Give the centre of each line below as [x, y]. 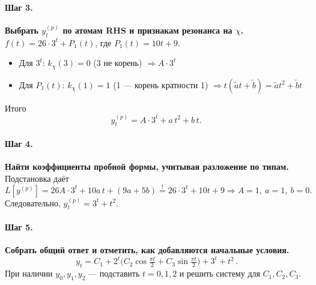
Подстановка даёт [37, 178]
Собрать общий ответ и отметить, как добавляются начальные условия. [147, 250]
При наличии [29, 273]
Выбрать [22, 30]
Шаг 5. [19, 227]
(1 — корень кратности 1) [161, 84]
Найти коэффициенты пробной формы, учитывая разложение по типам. [147, 166]
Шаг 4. [19, 144]
